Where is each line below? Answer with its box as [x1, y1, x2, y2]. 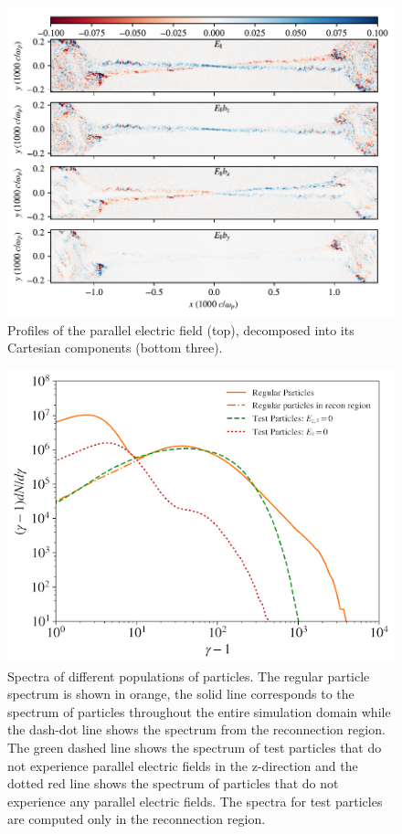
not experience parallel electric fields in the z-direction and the [7, 755, 358, 775]
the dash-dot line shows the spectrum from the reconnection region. [7, 720, 386, 739]
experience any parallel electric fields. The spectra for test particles [7, 791, 383, 810]
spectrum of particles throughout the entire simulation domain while [7, 702, 391, 721]
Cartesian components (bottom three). [7, 338, 223, 357]
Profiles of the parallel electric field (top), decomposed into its [7, 320, 354, 339]
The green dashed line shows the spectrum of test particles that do [7, 737, 382, 756]
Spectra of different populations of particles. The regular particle [7, 666, 370, 685]
